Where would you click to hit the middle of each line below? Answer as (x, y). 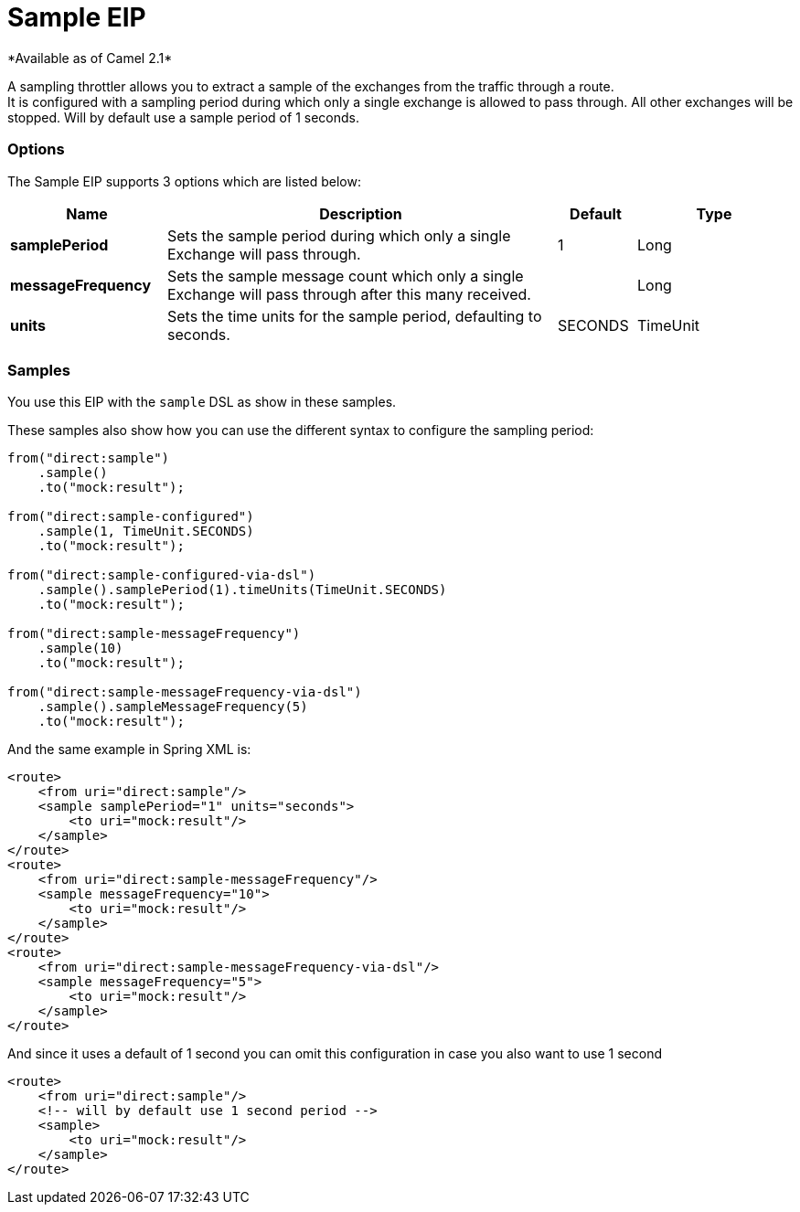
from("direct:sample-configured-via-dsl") (162, 575)
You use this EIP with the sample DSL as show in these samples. (202, 402)
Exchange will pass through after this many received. (349, 294)
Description (361, 213)
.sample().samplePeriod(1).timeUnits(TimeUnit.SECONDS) (242, 590)
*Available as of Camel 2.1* (90, 58)
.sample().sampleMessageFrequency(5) (173, 707)
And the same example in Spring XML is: (129, 750)
